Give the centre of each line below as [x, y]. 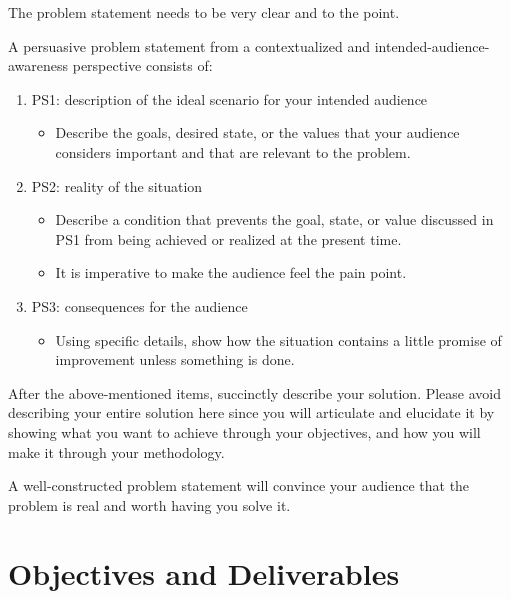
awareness [38, 65]
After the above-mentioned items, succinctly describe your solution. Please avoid [255, 392]
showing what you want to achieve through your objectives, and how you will [244, 431]
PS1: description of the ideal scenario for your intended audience [229, 98]
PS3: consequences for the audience [139, 305]
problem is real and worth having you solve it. [149, 504]
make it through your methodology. [116, 451]
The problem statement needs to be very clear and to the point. [204, 12]
